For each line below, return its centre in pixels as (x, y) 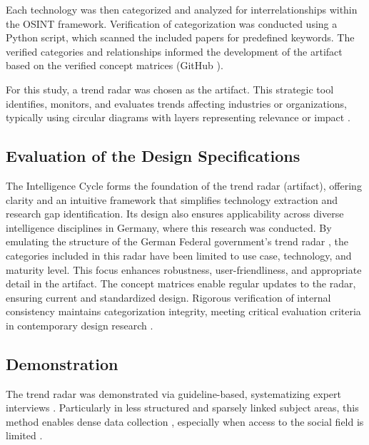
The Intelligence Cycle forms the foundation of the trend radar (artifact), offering (184, 185)
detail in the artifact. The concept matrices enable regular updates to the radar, (181, 283)
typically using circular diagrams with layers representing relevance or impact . (178, 117)
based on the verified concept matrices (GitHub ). (115, 65)
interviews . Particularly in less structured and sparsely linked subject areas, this (182, 408)
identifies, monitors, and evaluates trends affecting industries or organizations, (176, 103)
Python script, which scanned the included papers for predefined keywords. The (180, 37)
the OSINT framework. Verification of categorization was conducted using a (172, 23)
